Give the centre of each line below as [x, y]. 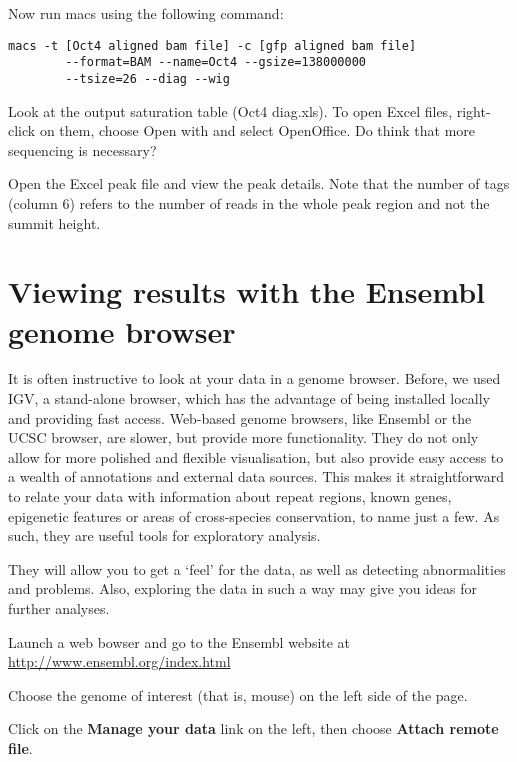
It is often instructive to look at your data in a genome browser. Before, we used [254, 378]
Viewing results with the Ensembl [246, 291]
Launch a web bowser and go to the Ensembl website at [179, 641]
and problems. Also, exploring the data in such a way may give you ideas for [243, 588]
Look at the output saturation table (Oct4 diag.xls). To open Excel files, [230, 110]
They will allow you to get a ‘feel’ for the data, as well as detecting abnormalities [257, 568]
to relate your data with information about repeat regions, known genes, [230, 496]
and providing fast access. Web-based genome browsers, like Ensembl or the [240, 417]
